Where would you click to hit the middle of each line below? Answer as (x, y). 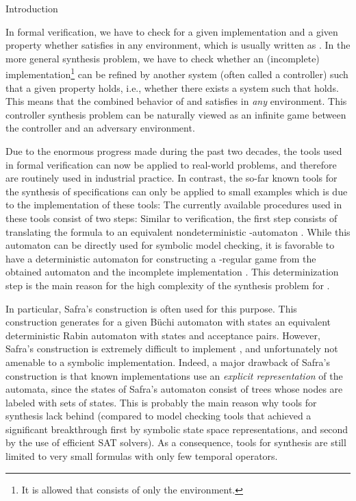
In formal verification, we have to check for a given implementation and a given (172, 31)
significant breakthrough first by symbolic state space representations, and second (177, 429)
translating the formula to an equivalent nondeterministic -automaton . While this (178, 231)
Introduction (32, 8)
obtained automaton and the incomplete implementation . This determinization (172, 272)
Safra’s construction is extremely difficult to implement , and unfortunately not (172, 349)
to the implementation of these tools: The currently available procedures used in (174, 205)
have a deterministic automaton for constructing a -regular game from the (161, 258)
